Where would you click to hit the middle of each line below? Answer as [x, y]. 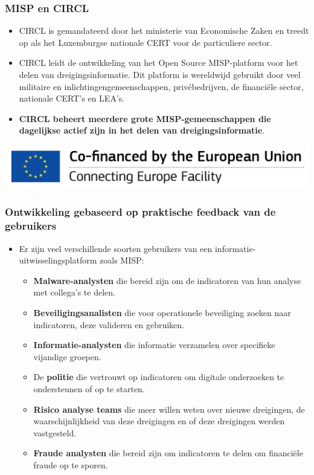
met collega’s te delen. [74, 292]
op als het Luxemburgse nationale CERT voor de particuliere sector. [146, 42]
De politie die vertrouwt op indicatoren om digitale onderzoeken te [159, 377]
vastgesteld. [55, 432]
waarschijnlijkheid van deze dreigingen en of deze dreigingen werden [159, 421]
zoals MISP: [122, 260]
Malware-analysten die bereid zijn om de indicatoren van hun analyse [167, 280]
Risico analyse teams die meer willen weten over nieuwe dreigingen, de [169, 409]
